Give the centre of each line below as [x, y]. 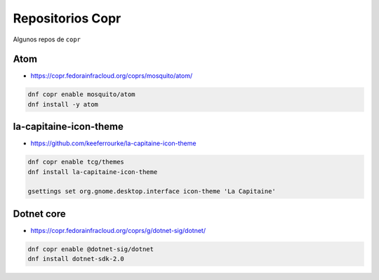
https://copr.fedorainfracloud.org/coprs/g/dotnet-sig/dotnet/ [118, 230]
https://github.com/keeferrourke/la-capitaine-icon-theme [113, 143]
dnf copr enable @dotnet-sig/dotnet [91, 249]
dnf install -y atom [63, 104]
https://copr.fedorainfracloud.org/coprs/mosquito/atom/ [112, 76]
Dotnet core [39, 214]
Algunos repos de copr [47, 39]
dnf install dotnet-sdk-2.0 [76, 259]
